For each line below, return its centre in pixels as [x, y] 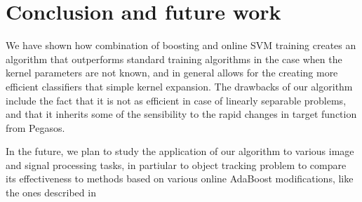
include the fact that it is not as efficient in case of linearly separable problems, [176, 100]
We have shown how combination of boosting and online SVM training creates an [181, 45]
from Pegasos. [35, 127]
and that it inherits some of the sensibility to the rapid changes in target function [181, 114]
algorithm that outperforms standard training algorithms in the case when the [174, 59]
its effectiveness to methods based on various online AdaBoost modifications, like [180, 179]
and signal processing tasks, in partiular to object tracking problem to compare [176, 164]
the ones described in [51, 193]
